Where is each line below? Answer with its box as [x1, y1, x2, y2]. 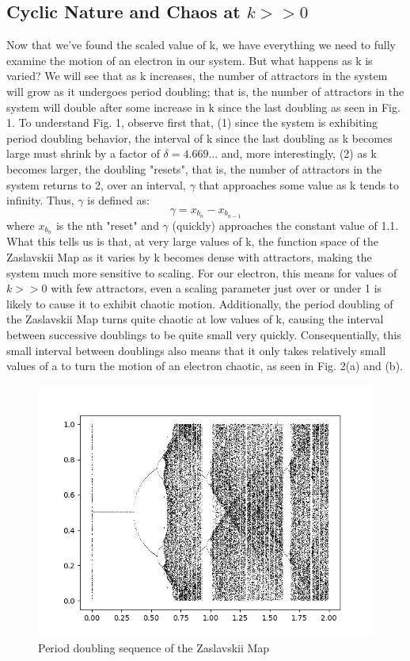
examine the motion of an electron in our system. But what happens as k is [6, 52, 373, 68]
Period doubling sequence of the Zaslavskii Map [38, 640, 270, 656]
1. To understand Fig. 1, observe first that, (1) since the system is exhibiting [6, 114, 378, 131]
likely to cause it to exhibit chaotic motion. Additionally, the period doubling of [6, 295, 393, 311]
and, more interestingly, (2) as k [221, 145, 378, 162]
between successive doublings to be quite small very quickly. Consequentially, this [6, 327, 401, 343]
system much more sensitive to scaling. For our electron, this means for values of [6, 264, 397, 281]
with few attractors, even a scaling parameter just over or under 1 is [51, 280, 382, 296]
